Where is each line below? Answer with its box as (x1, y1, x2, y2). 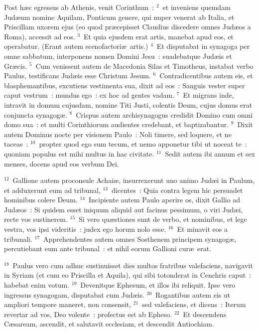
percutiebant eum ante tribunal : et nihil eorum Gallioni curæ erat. (4, 243, 212, 254)
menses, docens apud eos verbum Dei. (4, 158, 119, 168)
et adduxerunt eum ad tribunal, (4, 184, 101, 195)
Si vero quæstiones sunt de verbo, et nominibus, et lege (79, 214, 247, 224)
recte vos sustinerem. (4, 214, 68, 224)
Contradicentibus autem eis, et (159, 70, 253, 81)
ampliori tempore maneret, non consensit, (4, 299, 131, 310)
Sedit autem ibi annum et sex (165, 148, 256, 159)
